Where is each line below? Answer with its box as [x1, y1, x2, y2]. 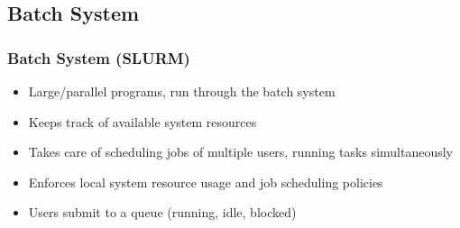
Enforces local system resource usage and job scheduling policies [28, 172, 383, 191]
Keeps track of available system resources [28, 112, 257, 131]
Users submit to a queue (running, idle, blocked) [28, 203, 297, 222]
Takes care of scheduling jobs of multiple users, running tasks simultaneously [28, 142, 453, 161]
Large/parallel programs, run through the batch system [28, 82, 336, 100]
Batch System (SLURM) [7, 46, 190, 68]
